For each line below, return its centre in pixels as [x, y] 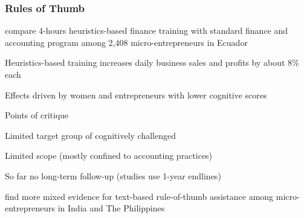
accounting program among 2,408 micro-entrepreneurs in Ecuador [126, 42]
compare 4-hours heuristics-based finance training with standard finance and [147, 30]
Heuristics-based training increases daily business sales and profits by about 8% [152, 63]
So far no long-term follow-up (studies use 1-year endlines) [113, 175]
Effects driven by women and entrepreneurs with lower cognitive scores [136, 95]
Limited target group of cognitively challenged [91, 135]
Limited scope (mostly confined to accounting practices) [109, 155]
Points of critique [37, 115]
